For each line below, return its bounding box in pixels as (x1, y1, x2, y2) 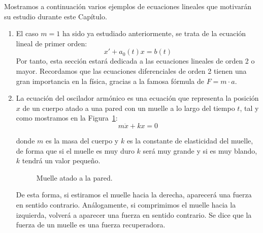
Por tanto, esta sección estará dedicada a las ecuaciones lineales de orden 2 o (16, 55, 255, 66)
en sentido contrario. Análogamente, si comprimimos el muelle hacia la (16, 199, 236, 210)
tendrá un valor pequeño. (22, 155, 101, 166)
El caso (16, 28, 39, 39)
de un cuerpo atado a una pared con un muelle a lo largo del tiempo (22, 102, 235, 113)
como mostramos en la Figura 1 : (16, 112, 118, 123)
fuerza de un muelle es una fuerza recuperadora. (16, 219, 166, 230)
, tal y (240, 102, 259, 113)
